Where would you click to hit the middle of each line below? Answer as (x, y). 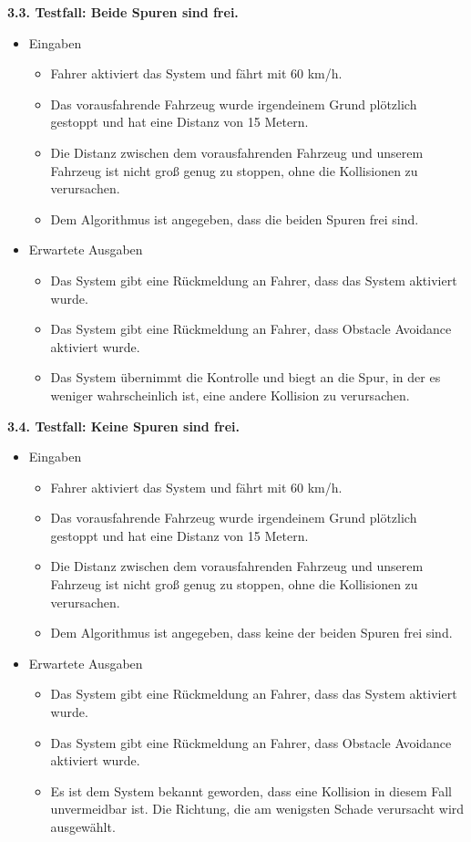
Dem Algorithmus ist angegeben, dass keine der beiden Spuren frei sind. (251, 633)
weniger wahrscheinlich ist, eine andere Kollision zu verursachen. (230, 395)
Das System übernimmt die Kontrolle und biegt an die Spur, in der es (246, 377)
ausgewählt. (83, 826)
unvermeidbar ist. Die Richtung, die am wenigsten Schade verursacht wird (257, 809)
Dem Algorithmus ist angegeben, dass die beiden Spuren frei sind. (235, 218)
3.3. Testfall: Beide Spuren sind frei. (123, 12)
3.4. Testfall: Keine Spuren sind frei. (123, 426)
